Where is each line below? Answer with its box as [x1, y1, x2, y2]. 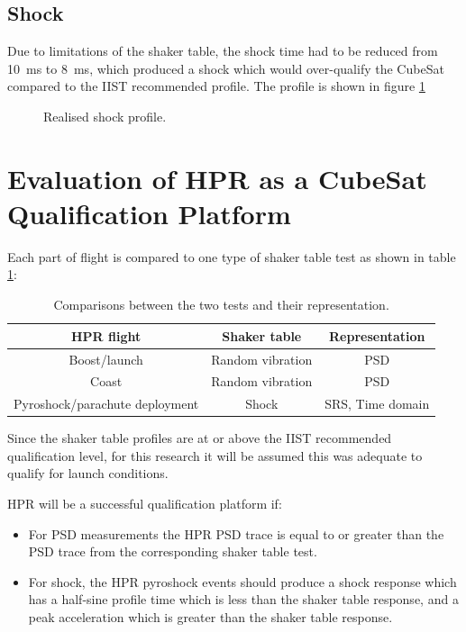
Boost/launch [69, 349, 143, 368]
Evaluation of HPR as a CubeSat [7, 159, 427, 196]
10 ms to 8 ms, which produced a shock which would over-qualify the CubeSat [7, 59, 444, 77]
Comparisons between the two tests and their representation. [53, 295, 389, 314]
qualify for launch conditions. [7, 464, 169, 483]
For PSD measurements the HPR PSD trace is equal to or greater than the [28, 524, 444, 543]
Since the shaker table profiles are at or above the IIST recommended [7, 429, 392, 447]
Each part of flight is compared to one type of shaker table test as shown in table [7, 247, 456, 266]
